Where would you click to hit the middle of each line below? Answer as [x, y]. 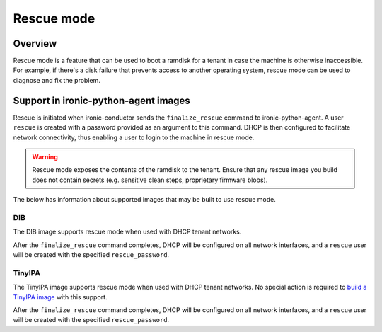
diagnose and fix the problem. [57, 80]
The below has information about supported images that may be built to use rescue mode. [144, 200]
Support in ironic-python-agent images [102, 100]
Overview [35, 44]
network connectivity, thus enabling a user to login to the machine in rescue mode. [134, 137]
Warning [45, 156]
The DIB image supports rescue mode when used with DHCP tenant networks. [127, 232]
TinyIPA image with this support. [60, 297]
